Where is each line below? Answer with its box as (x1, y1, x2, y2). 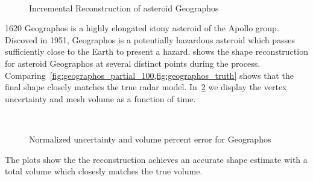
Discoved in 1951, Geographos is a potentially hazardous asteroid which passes (5, 33, 295, 46)
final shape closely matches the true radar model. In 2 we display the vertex (5, 81, 287, 93)
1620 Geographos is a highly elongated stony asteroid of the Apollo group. (5, 22, 279, 34)
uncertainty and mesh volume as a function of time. (5, 92, 196, 105)
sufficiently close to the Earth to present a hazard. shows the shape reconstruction (5, 45, 308, 58)
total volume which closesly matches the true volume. (5, 165, 203, 177)
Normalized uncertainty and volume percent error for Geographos (29, 132, 271, 145)
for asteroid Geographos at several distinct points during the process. (5, 57, 261, 69)
